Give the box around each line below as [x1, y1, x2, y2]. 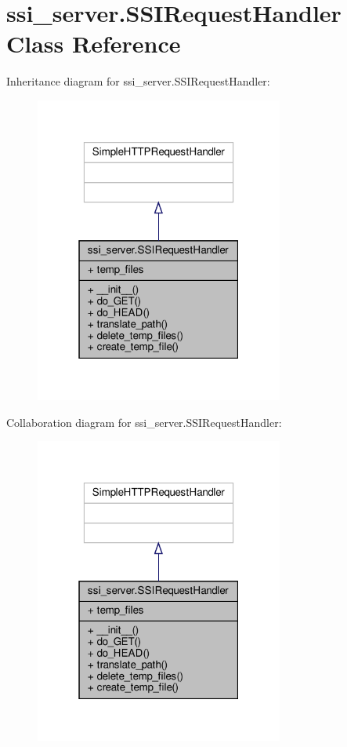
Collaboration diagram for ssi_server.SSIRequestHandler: [6, 414, 282, 430]
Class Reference [6, 27, 181, 60]
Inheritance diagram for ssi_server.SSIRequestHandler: [6, 73, 270, 89]
